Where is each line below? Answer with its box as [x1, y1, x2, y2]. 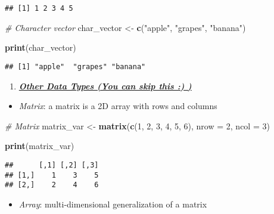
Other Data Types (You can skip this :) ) [18, 79, 192, 92]
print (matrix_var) [5, 139, 74, 152]
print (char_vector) [5, 41, 76, 54]
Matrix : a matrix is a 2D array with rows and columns [18, 100, 217, 112]
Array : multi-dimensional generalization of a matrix [18, 197, 207, 210]
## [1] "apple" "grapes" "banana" [5, 62, 146, 71]
